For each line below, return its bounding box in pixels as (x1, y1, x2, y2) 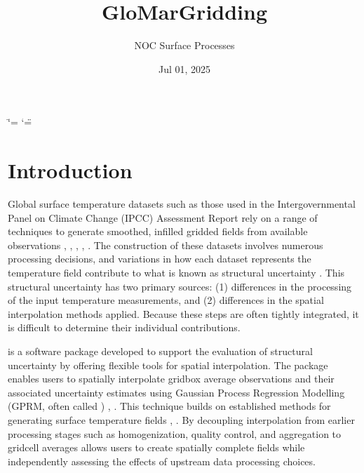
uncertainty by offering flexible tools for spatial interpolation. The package (8, 357, 328, 372)
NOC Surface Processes (134, 38, 235, 53)
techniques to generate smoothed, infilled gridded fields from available (8, 224, 308, 239)
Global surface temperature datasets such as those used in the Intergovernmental (8, 196, 356, 211)
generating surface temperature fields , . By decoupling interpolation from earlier (8, 412, 355, 427)
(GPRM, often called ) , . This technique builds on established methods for (8, 399, 331, 413)
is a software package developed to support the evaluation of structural (8, 343, 313, 358)
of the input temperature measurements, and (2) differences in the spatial (8, 293, 324, 307)
